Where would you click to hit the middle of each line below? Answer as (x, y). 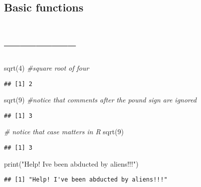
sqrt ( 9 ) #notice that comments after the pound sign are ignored (100, 100)
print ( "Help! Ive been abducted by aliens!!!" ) (71, 163)
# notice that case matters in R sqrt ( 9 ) (64, 132)
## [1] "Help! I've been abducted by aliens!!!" (86, 180)
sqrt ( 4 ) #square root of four (47, 67)
